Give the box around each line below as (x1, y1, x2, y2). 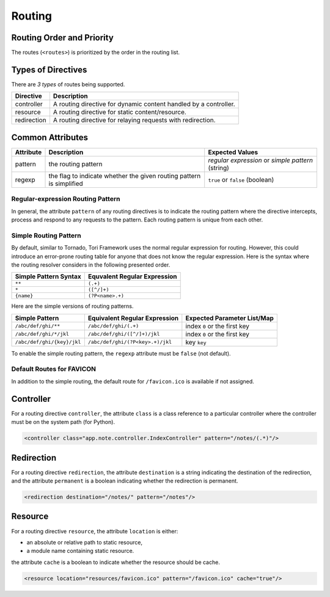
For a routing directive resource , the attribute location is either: (11, 527, 178, 535)
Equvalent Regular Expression (87, 272, 177, 281)
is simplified (48, 179, 84, 188)
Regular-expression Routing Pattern (11, 195, 120, 203)
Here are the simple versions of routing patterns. (11, 303, 134, 310)
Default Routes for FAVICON (11, 365, 97, 373)
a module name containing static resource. (26, 547, 134, 555)
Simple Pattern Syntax (15, 272, 82, 281)
